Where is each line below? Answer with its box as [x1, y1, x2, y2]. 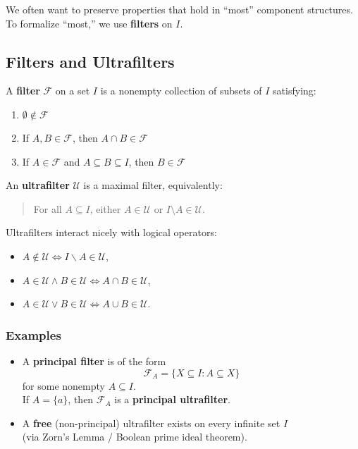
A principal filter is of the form [22, 353, 166, 368]
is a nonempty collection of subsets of [100, 83, 262, 98]
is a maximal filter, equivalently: [83, 178, 223, 192]
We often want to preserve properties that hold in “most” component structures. [6, 2, 353, 16]
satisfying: [273, 83, 316, 98]
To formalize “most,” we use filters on [6, 16, 173, 30]
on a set [55, 83, 90, 98]
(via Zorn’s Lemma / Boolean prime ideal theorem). [22, 429, 247, 444]
